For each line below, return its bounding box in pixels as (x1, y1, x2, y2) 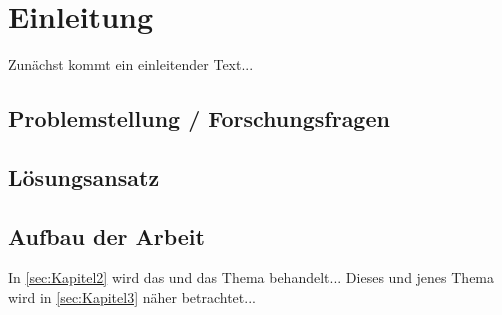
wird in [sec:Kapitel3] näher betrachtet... (8, 287, 256, 308)
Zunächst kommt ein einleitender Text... (8, 54, 254, 75)
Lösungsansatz (8, 161, 160, 192)
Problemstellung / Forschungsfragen (8, 103, 390, 134)
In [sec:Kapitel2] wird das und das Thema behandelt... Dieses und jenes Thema (8, 267, 495, 288)
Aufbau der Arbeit (8, 220, 205, 251)
